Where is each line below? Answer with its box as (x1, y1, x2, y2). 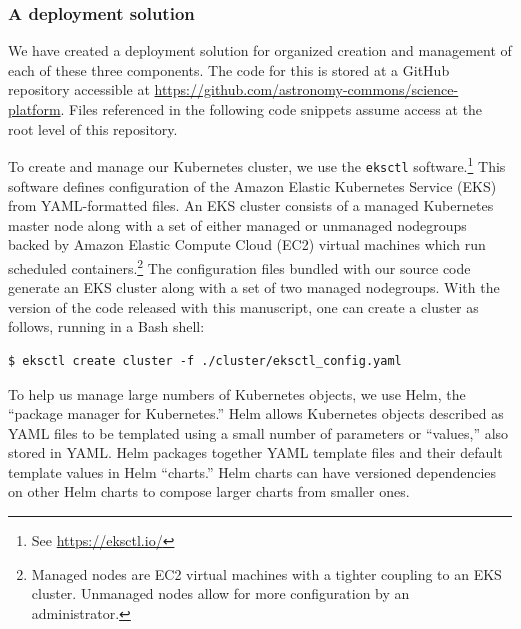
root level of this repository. (8, 118, 178, 139)
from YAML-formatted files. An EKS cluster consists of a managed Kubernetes (8, 195, 494, 216)
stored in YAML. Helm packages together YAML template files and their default (8, 442, 503, 463)
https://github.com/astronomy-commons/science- (154, 79, 459, 100)
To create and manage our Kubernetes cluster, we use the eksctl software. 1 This (8, 153, 506, 176)
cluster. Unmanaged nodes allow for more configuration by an (31, 583, 410, 604)
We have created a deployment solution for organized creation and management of (8, 40, 512, 61)
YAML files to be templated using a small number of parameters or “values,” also (8, 422, 509, 443)
